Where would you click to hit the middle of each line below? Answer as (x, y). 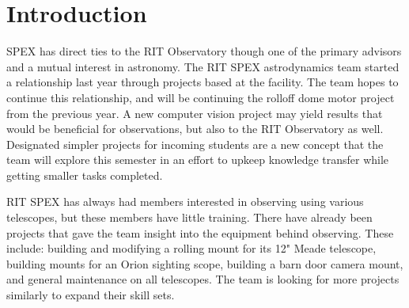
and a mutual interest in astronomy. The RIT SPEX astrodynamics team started (203, 66)
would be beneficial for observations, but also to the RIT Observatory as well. (195, 129)
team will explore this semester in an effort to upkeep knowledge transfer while (198, 160)
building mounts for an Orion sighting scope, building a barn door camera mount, (205, 263)
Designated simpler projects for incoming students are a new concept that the (195, 144)
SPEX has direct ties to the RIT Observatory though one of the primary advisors (204, 51)
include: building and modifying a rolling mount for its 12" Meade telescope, (191, 248)
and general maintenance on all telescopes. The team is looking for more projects (203, 279)
